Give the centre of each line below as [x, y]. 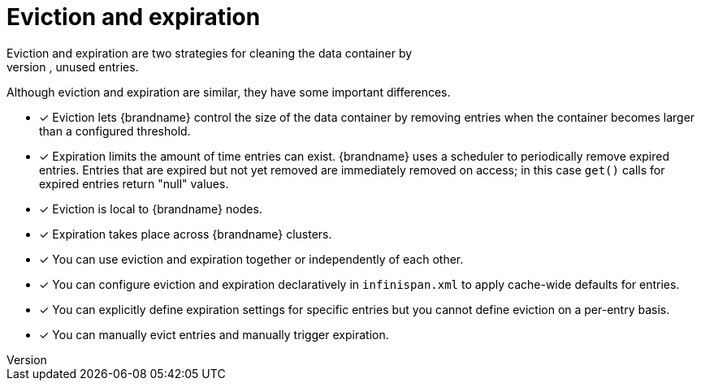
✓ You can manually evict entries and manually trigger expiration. [214, 334]
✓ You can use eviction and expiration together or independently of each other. [251, 259]
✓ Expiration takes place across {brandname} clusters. [186, 234]
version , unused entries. [73, 67]
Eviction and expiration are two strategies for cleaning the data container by [210, 53]
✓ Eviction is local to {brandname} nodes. [151, 209]
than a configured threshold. [115, 131]
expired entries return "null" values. [134, 183]
